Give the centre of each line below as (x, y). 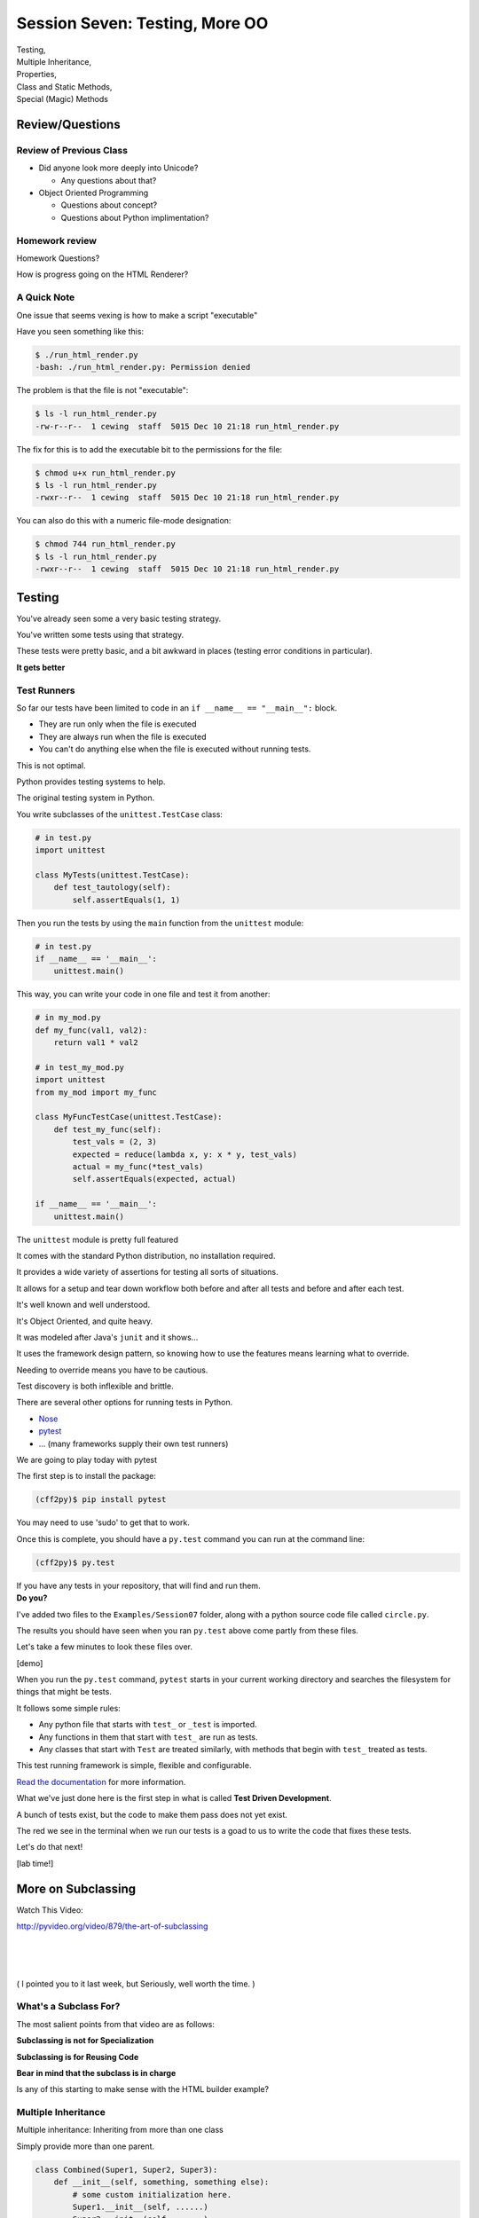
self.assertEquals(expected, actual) (154, 1179)
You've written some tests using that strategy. (100, 635)
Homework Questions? (58, 258)
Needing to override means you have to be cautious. (112, 1370)
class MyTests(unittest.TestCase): (112, 875)
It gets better (41, 667)
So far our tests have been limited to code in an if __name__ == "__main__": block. (177, 708)
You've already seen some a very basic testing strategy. (119, 618)
